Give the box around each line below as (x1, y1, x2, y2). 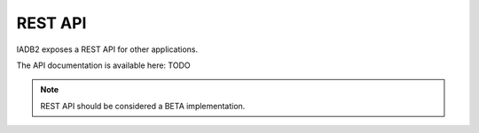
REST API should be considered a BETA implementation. (40, 100, 246, 111)
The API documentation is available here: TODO (16, 60, 191, 70)
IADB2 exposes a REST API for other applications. (16, 44, 199, 55)
